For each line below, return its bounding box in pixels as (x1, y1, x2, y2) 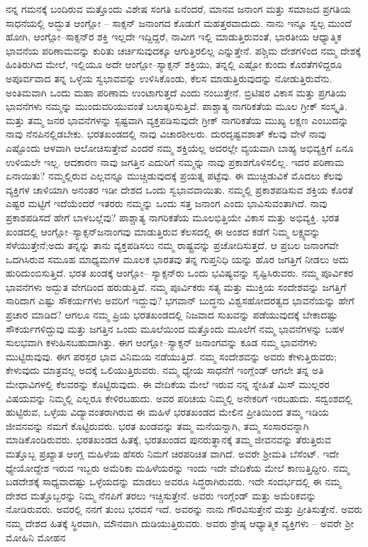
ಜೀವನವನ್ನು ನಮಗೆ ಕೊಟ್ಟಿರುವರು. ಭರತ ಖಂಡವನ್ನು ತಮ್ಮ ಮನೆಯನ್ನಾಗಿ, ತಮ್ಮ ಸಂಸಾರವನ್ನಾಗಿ (6, 418, 309, 433)
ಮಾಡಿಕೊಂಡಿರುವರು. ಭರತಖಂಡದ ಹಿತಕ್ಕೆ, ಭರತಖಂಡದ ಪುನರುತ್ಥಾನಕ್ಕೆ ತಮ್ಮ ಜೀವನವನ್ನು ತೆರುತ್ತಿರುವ (6, 432, 331, 447)
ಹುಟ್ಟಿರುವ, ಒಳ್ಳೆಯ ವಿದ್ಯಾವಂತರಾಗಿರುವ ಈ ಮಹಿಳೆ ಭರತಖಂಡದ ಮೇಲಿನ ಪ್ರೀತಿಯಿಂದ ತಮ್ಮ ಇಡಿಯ (6, 404, 329, 419)
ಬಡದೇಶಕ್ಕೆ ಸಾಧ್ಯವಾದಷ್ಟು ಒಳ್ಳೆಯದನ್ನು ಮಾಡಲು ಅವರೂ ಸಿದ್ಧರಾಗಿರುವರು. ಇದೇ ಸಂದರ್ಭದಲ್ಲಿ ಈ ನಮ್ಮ (6, 474, 342, 489)
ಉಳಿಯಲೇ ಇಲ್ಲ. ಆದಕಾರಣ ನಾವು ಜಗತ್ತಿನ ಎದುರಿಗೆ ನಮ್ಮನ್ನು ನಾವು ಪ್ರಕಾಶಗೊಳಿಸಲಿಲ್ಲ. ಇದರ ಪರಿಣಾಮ (6, 154, 345, 169)
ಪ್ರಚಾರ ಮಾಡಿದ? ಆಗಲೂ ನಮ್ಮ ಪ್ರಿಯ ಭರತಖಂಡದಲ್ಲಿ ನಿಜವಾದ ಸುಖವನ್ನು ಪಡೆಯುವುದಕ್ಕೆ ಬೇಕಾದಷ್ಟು (6, 307, 338, 322)
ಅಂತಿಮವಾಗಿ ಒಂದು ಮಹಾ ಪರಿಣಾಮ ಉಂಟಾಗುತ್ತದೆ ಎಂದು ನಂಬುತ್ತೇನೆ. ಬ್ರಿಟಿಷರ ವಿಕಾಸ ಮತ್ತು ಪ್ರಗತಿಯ (6, 84, 347, 99)
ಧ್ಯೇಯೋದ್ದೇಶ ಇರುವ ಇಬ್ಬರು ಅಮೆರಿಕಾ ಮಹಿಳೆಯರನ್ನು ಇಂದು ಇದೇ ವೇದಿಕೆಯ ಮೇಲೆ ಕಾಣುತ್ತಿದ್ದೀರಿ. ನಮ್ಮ (6, 460, 350, 475)
